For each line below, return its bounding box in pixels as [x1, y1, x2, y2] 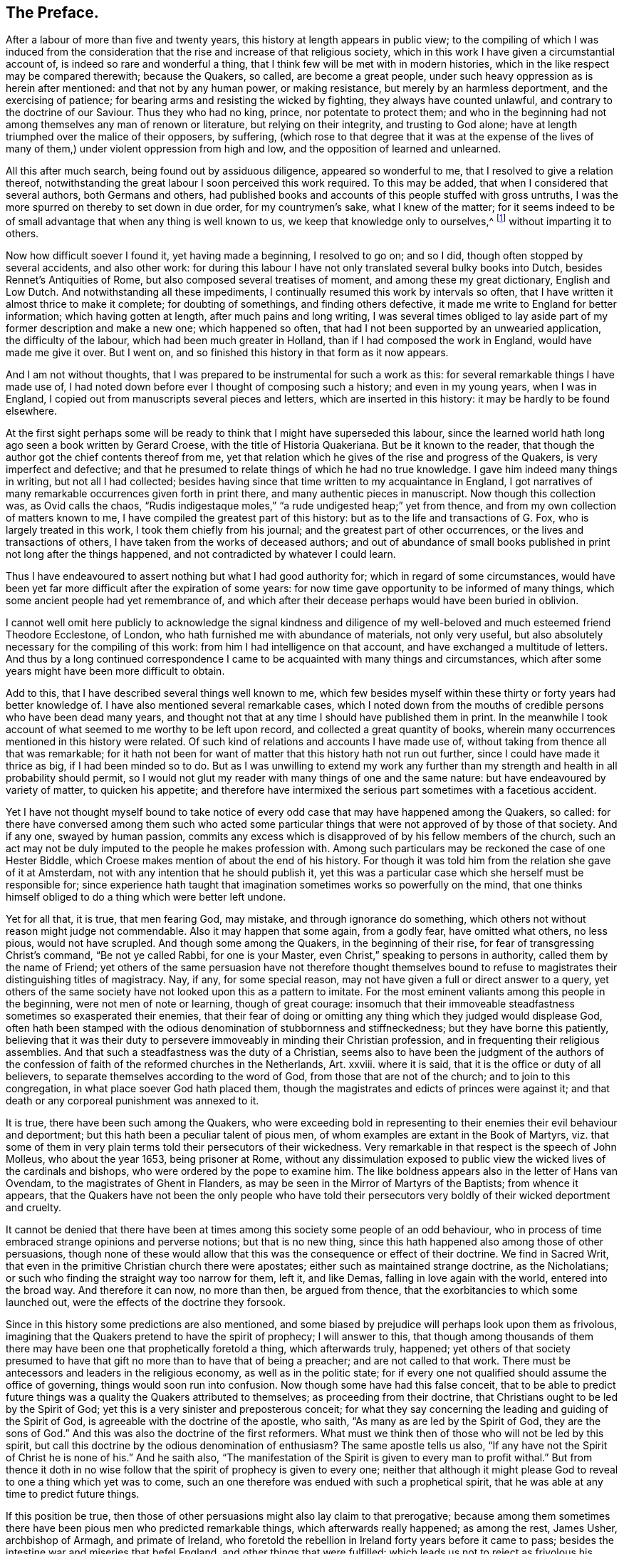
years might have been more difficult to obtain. [6, 665, 225, 678]
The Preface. [6, 4, 99, 21]
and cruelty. [6, 1201, 62, 1214]
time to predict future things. [6, 1488, 140, 1501]
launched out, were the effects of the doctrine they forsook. [6, 1296, 286, 1309]
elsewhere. [6, 405, 57, 418]
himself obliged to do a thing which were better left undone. [6, 891, 286, 903]
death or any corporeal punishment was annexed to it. [6, 1094, 259, 1107]
